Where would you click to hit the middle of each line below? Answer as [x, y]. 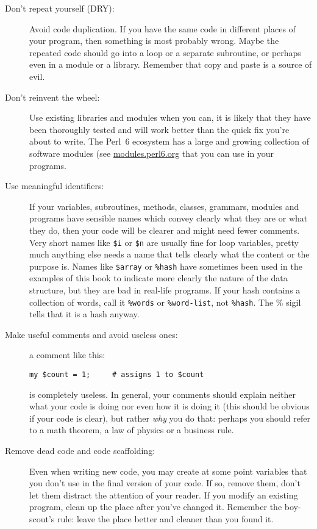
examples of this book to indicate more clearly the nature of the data [158, 278]
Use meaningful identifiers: [55, 186]
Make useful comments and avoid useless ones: [91, 334]
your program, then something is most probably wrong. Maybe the [154, 41]
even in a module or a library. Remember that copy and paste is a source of [171, 64]
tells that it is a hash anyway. [84, 314]
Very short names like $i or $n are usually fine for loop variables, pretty [164, 242]
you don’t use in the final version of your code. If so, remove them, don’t [165, 483]
